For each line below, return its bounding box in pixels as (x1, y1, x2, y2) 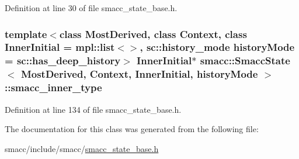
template (5, 26, 47, 41)
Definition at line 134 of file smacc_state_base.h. (5, 103, 182, 115)
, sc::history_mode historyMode (140, 40, 295, 54)
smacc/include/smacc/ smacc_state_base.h (5, 142, 159, 154)
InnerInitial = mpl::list (5, 40, 115, 54)
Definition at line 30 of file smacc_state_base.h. (5, 2, 178, 13)
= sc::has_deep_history (5, 53, 121, 68)
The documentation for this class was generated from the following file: (5, 123, 259, 135)
